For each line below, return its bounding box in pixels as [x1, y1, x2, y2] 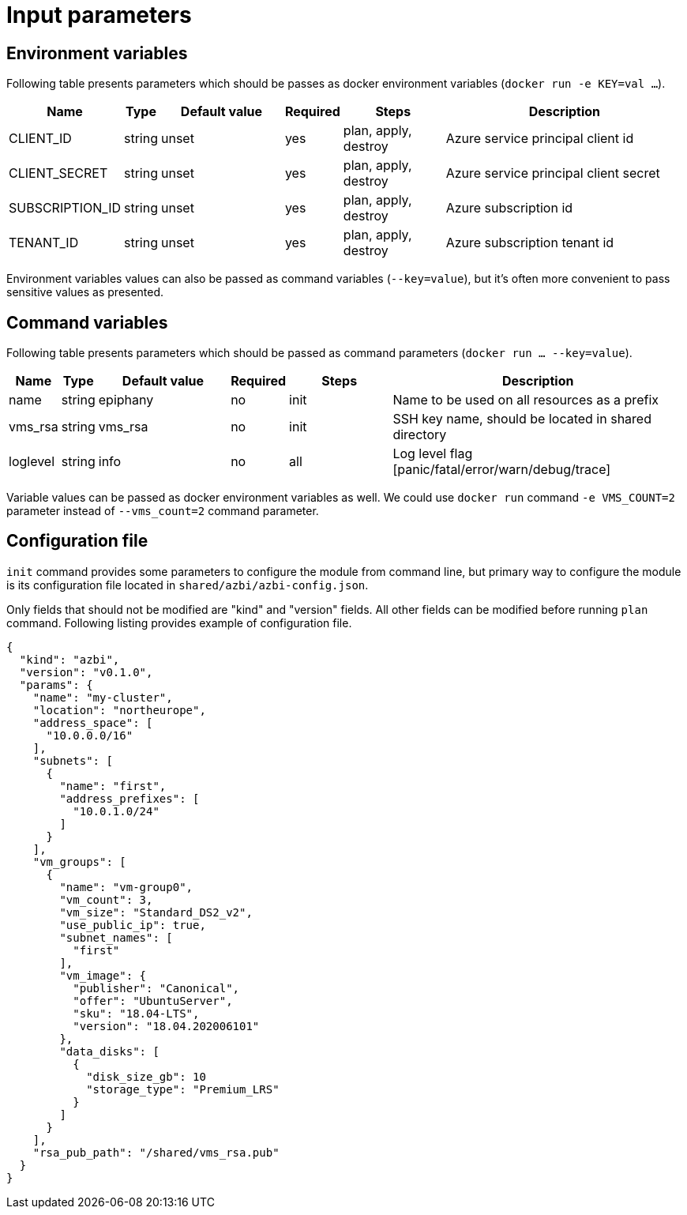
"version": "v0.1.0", [19, 665, 153, 679]
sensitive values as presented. [6, 285, 164, 299]
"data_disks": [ [59, 1044, 160, 1058]
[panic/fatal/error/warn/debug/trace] [392, 461, 611, 478]
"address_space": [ [32, 716, 153, 729]
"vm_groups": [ [32, 855, 126, 868]
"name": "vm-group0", [59, 880, 193, 893]
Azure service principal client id [445, 130, 634, 147]
